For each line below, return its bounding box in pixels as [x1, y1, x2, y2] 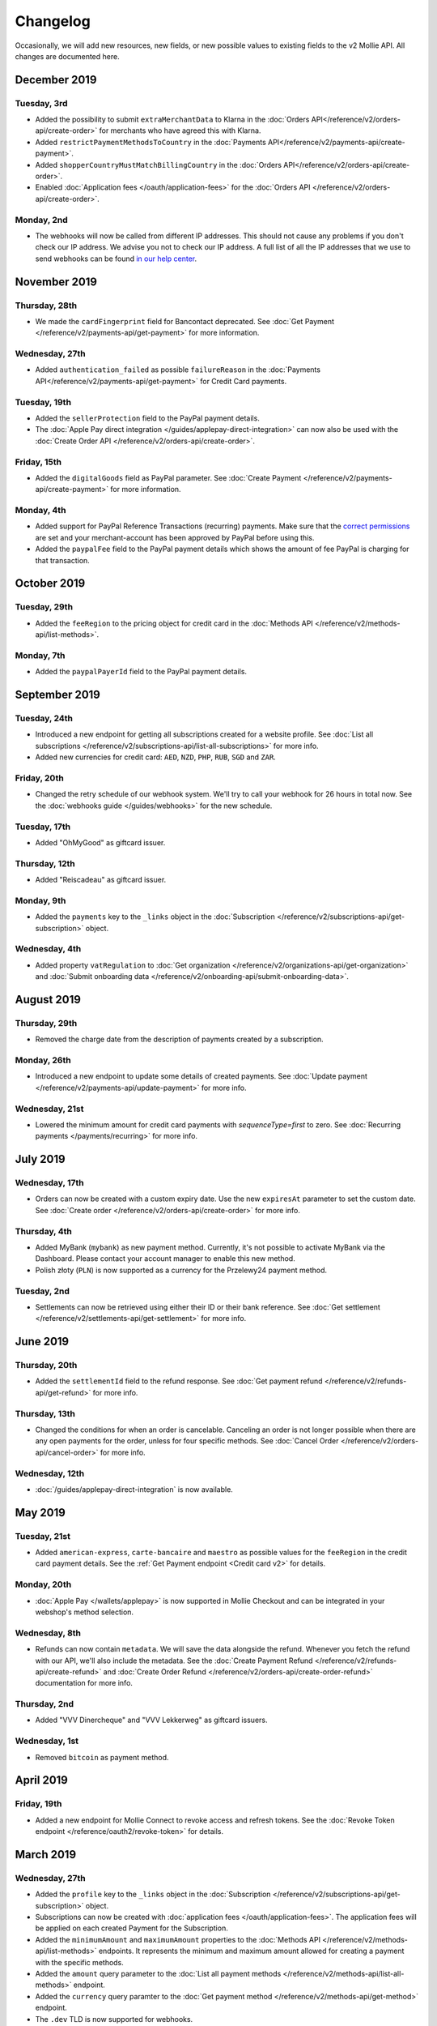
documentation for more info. [35, 1678, 134, 1688]
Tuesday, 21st [15, 1530, 70, 1541]
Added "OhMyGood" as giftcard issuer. [35, 837, 166, 847]
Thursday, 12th [15, 857, 76, 869]
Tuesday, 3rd [15, 97, 68, 109]
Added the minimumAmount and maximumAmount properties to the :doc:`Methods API [35, 1934, 321, 1944]
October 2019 [15, 576, 86, 591]
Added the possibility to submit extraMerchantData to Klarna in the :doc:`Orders [35, 114, 310, 125]
